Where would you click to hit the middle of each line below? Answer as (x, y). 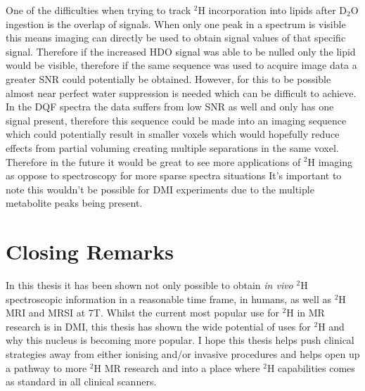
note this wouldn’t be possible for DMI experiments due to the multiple (160, 189)
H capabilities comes (311, 367)
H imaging (330, 161)
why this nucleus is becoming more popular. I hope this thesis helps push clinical (180, 340)
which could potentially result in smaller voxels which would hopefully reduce (173, 134)
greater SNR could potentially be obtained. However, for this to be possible (168, 78)
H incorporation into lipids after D (273, 10)
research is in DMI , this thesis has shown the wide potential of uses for (158, 326)
